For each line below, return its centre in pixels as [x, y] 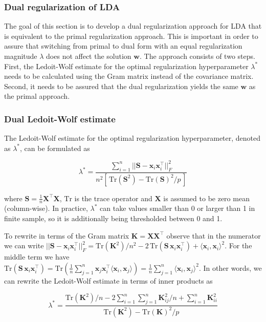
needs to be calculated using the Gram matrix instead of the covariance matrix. [129, 76]
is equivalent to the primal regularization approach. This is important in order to [131, 36]
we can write [24, 245]
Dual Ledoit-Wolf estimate [60, 119]
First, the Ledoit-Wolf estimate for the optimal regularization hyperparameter [126, 66]
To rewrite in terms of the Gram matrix [67, 235]
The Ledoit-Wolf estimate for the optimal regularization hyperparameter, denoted [132, 138]
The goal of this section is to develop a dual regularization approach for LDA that [133, 26]
